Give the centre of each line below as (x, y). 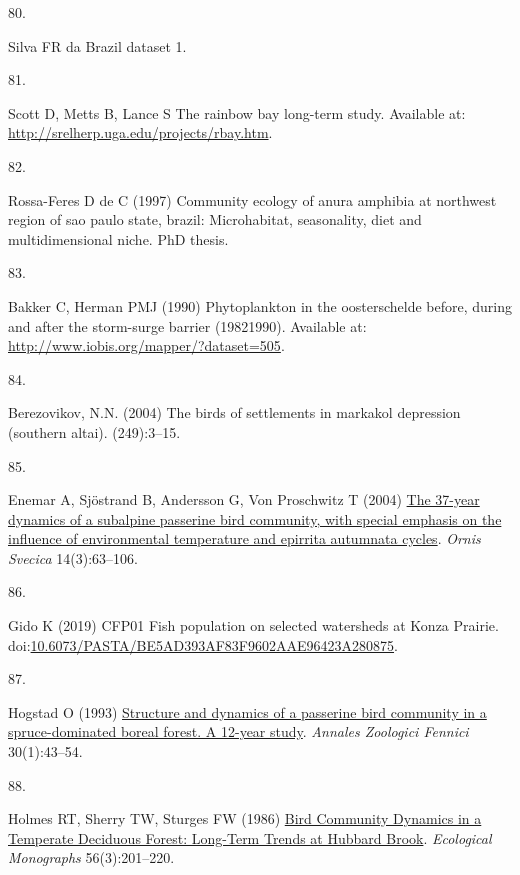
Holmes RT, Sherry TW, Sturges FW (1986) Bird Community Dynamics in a (245, 818)
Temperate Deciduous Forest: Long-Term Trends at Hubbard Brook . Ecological (250, 837)
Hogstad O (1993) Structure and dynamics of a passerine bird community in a (247, 711)
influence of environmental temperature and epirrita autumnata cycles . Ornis (244, 538)
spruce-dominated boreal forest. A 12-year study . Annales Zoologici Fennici (238, 731)
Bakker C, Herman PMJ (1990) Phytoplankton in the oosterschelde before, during (260, 305)
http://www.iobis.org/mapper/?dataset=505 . (146, 345)
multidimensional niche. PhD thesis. (118, 238)
